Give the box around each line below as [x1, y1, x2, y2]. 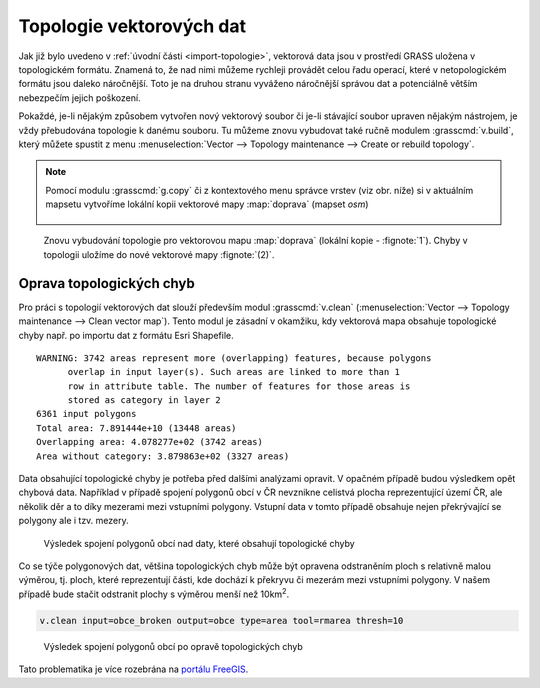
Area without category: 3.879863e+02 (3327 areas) [36, 450, 290, 462]
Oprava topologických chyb [18, 275, 195, 292]
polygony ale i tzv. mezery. [18, 515, 129, 527]
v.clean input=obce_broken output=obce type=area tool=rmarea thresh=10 [39, 615, 404, 626]
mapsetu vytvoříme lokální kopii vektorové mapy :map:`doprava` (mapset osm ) [45, 198, 369, 210]
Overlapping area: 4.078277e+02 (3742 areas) [36, 436, 264, 448]
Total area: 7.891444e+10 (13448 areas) [36, 422, 237, 434]
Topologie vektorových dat [18, 15, 247, 37]
